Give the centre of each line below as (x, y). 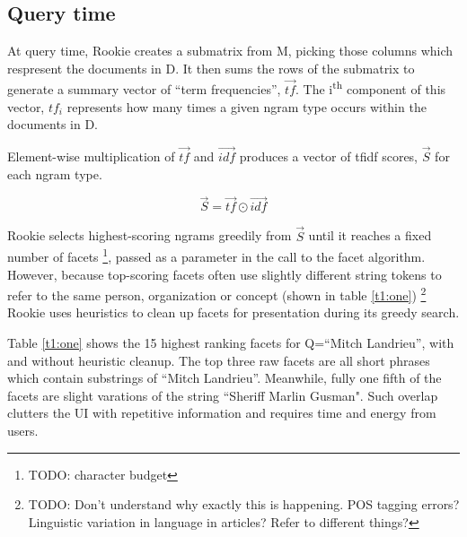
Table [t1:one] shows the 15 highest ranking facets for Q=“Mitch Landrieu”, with (231, 342)
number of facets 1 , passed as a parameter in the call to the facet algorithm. (216, 255)
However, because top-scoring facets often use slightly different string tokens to (225, 274)
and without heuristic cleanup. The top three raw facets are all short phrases (219, 360)
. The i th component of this (371, 88)
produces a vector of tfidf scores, (329, 156)
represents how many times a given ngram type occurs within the (247, 106)
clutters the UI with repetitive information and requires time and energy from (222, 413)
